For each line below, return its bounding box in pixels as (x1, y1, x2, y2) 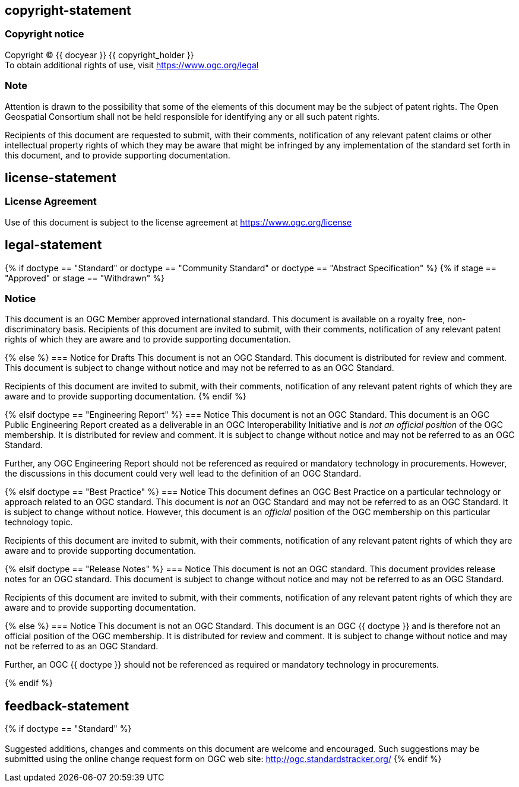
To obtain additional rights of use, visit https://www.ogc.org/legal (5, 59, 259, 70)
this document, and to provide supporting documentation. (5, 150, 230, 160)
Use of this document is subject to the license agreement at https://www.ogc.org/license (5, 217, 352, 227)
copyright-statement (5, 3, 131, 18)
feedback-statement (5, 698, 129, 713)
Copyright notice (5, 28, 84, 40)
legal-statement (5, 237, 102, 253)
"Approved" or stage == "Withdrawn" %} (5, 272, 164, 283)
